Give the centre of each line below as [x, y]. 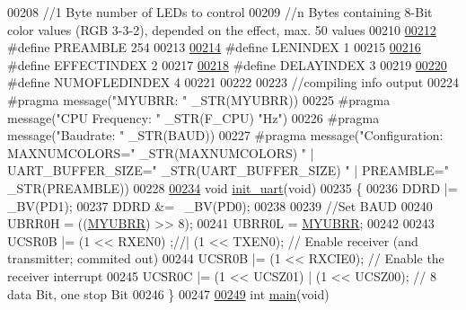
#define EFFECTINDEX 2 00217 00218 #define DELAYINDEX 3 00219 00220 [227, 64]
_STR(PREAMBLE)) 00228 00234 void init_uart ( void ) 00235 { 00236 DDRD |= [233, 187]
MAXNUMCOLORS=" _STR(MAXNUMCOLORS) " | [161, 152]
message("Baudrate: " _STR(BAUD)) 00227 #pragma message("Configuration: [225, 135]
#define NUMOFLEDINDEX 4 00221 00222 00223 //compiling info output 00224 [233, 82]
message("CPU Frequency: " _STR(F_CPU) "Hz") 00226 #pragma [193, 117]
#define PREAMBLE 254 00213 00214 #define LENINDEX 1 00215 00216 [214, 47]
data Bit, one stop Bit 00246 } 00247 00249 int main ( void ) [168, 293]
